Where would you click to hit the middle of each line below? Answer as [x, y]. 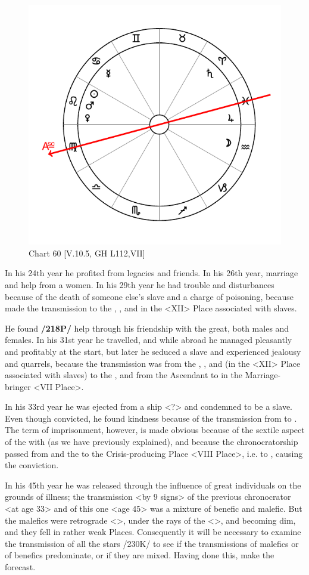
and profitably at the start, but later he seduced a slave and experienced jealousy [153, 351]
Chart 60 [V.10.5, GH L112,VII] [87, 253]
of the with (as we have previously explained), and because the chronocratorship [152, 442]
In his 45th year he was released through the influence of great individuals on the [153, 485]
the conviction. [32, 465]
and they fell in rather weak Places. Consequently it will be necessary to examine [153, 532]
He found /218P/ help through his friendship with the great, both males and [147, 328]
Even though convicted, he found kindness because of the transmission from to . [151, 418]
